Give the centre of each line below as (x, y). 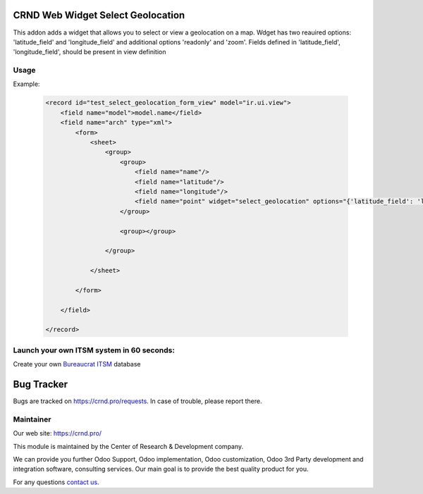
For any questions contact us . (56, 482)
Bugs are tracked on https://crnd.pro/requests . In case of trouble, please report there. (137, 401)
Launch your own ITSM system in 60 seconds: (94, 350)
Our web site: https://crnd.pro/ (57, 433)
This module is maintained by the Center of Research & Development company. (128, 446)
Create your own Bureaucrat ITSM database (77, 364)
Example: (26, 84)
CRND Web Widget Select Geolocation (99, 15)
